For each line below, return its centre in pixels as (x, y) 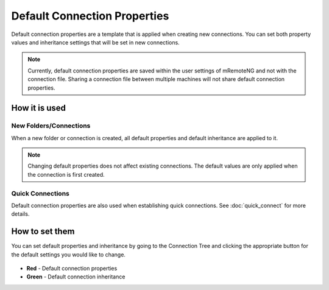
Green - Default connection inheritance (76, 277)
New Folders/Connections (51, 126)
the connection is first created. (66, 174)
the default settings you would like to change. (69, 254)
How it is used (39, 108)
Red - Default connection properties (72, 269)
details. (20, 214)
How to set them (43, 232)
